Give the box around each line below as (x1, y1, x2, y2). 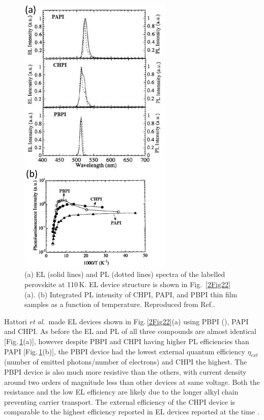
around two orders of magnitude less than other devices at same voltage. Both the (4, 376, 260, 387)
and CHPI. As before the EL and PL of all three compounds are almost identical (4, 326, 256, 337)
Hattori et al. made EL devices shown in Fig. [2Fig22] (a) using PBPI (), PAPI (4, 316, 249, 326)
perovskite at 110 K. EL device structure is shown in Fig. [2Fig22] (24, 279, 230, 290)
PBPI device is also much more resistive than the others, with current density (4, 367, 247, 377)
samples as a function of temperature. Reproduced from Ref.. (24, 299, 215, 310)
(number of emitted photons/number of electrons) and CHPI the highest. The (4, 356, 247, 367)
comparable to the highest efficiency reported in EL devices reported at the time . (4, 406, 259, 417)
